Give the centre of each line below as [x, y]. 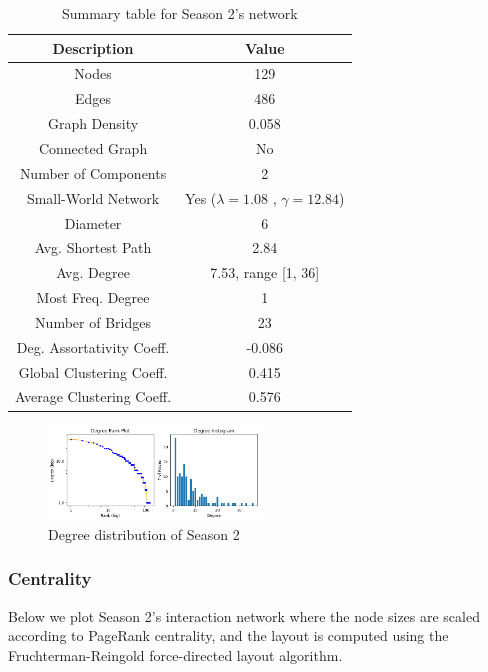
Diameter [93, 222]
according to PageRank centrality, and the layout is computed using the [228, 635]
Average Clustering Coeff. [93, 396]
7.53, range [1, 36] [265, 272]
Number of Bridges [93, 321]
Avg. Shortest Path [93, 247]
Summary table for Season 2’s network [179, 13]
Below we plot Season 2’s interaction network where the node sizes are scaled [244, 615]
